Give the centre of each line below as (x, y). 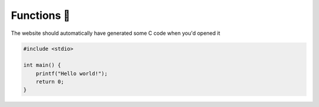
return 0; (50, 82)
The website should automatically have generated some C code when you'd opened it (115, 33)
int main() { (42, 65)
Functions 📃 (40, 15)
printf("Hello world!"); (72, 73)
